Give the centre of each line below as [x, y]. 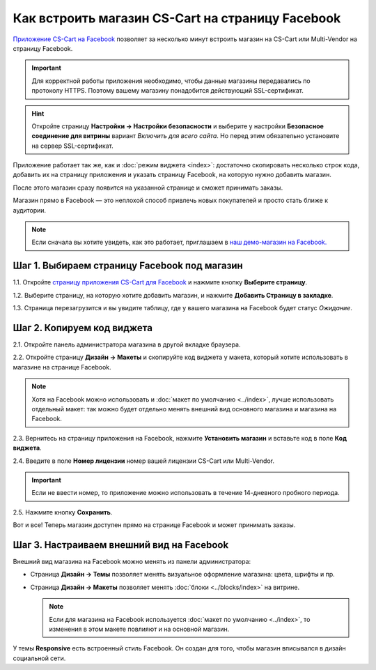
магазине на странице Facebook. [62, 367]
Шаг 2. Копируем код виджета [83, 328]
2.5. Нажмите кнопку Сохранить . [63, 512]
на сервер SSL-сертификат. [73, 146]
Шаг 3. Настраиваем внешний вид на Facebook [121, 545]
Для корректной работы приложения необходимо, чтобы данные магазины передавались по [171, 81]
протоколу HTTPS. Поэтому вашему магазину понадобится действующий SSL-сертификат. [168, 91]
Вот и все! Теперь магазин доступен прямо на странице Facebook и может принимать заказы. [154, 525]
